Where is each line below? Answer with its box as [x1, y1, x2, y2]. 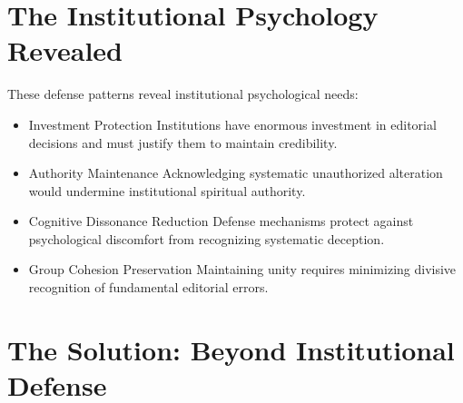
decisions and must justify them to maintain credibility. [28, 133, 338, 152]
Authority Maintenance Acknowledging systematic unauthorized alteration [28, 163, 443, 182]
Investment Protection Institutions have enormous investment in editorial [28, 114, 437, 133]
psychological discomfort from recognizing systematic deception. [28, 229, 385, 248]
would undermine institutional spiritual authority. [28, 181, 306, 200]
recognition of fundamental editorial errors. [28, 278, 269, 297]
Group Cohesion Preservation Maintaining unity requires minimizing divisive [28, 260, 457, 279]
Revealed [7, 32, 123, 69]
